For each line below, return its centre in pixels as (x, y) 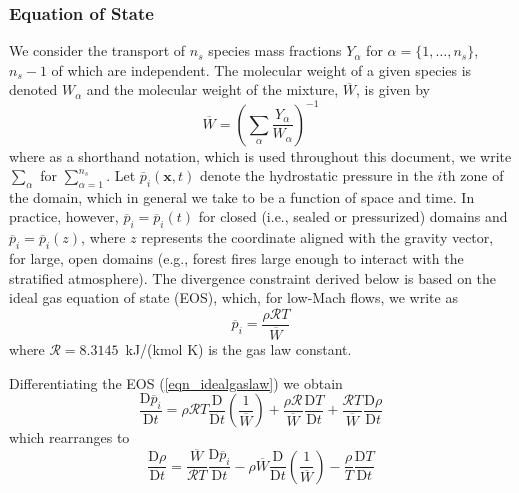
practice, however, (64, 216)
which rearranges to (69, 437)
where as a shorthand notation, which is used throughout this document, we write (260, 155)
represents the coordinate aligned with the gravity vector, (317, 237)
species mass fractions (275, 50)
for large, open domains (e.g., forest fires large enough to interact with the (236, 258)
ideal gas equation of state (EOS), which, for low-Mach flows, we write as (233, 297)
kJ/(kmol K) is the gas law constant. (238, 348)
